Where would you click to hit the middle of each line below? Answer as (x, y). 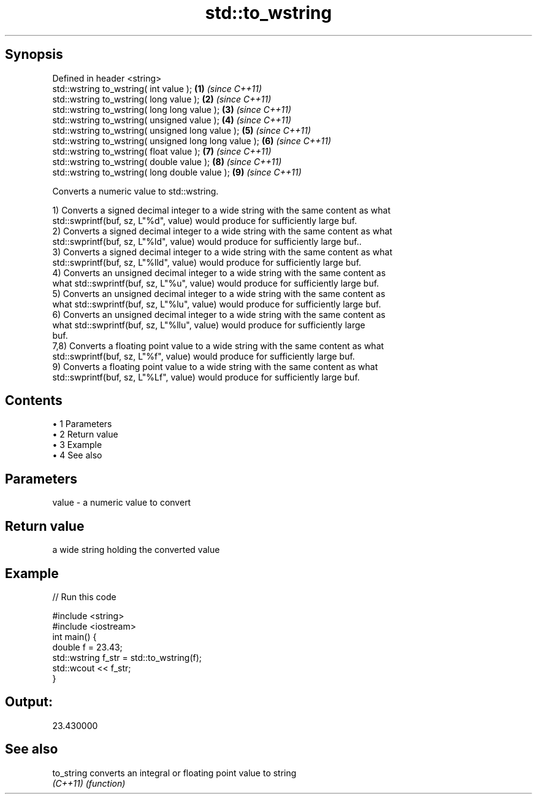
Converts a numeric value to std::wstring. (135, 191)
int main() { (74, 636)
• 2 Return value (85, 434)
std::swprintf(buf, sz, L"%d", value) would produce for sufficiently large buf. (205, 220)
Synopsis (34, 55)
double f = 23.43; (87, 647)
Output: (29, 702)
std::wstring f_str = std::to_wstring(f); (127, 657)
